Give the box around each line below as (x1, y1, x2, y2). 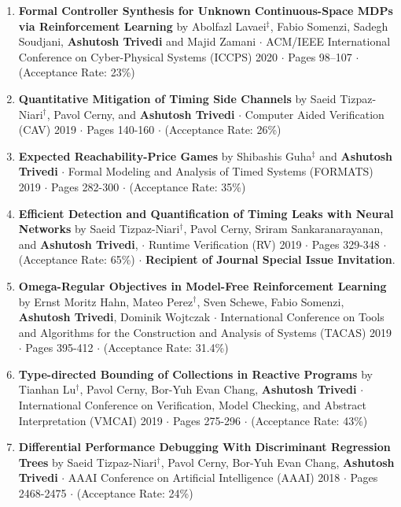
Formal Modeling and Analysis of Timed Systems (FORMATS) (68, 163, 373, 179)
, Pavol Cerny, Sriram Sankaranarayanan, (183, 220, 384, 237)
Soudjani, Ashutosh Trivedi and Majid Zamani (18, 33, 256, 50)
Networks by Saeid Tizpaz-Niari (18, 220, 180, 237)
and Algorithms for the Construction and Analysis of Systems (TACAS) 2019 (18, 324, 392, 340)
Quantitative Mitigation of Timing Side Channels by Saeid (18, 90, 337, 106)
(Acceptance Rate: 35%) (129, 178, 246, 194)
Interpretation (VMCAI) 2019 (18, 412, 163, 428)
